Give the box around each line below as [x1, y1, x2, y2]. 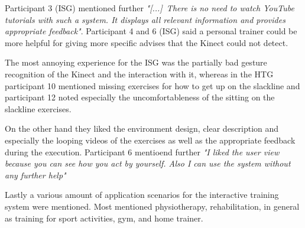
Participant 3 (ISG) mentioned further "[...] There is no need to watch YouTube [5, 2, 294, 14]
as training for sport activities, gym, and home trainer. [5, 211, 203, 224]
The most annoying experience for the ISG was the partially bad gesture [5, 56, 267, 69]
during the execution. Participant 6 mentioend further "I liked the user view [5, 145, 280, 158]
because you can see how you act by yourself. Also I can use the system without [5, 157, 291, 170]
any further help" [5, 168, 66, 181]
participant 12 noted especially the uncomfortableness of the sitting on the [5, 91, 275, 103]
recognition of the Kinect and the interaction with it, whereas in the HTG [5, 67, 274, 80]
